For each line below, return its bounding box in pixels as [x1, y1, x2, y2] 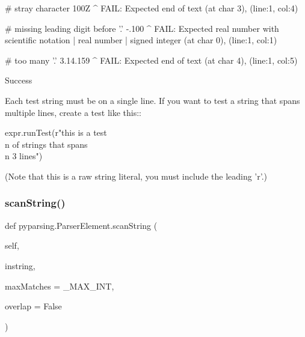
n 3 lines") [5, 150, 43, 162]
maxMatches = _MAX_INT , [5, 279, 114, 292]
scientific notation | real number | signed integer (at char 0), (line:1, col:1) [5, 34, 277, 46]
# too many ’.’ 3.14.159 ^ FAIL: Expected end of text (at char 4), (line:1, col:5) [5, 53, 298, 66]
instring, [5, 259, 35, 272]
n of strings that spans [5, 138, 88, 150]
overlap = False [5, 300, 62, 312]
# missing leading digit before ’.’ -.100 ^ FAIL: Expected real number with [5, 22, 279, 34]
